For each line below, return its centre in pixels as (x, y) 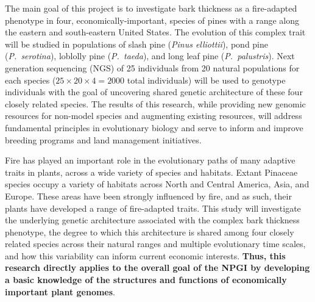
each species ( (30, 80)
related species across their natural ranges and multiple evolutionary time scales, (155, 244)
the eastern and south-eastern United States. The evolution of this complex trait (155, 32)
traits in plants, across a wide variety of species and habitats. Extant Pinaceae (151, 172)
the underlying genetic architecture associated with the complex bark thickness (152, 220)
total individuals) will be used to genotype (206, 80)
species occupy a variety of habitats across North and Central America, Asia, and (157, 184)
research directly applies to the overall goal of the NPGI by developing (157, 268)
